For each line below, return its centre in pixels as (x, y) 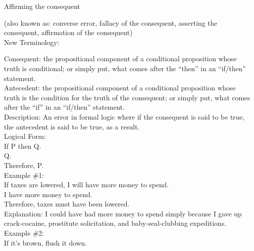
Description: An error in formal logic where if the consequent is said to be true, (124, 116)
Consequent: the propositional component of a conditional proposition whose (120, 59)
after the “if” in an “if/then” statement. (64, 107)
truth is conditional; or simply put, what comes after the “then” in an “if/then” (125, 68)
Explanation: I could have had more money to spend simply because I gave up (123, 213)
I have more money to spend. (48, 194)
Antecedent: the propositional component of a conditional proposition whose (120, 88)
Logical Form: (25, 136)
